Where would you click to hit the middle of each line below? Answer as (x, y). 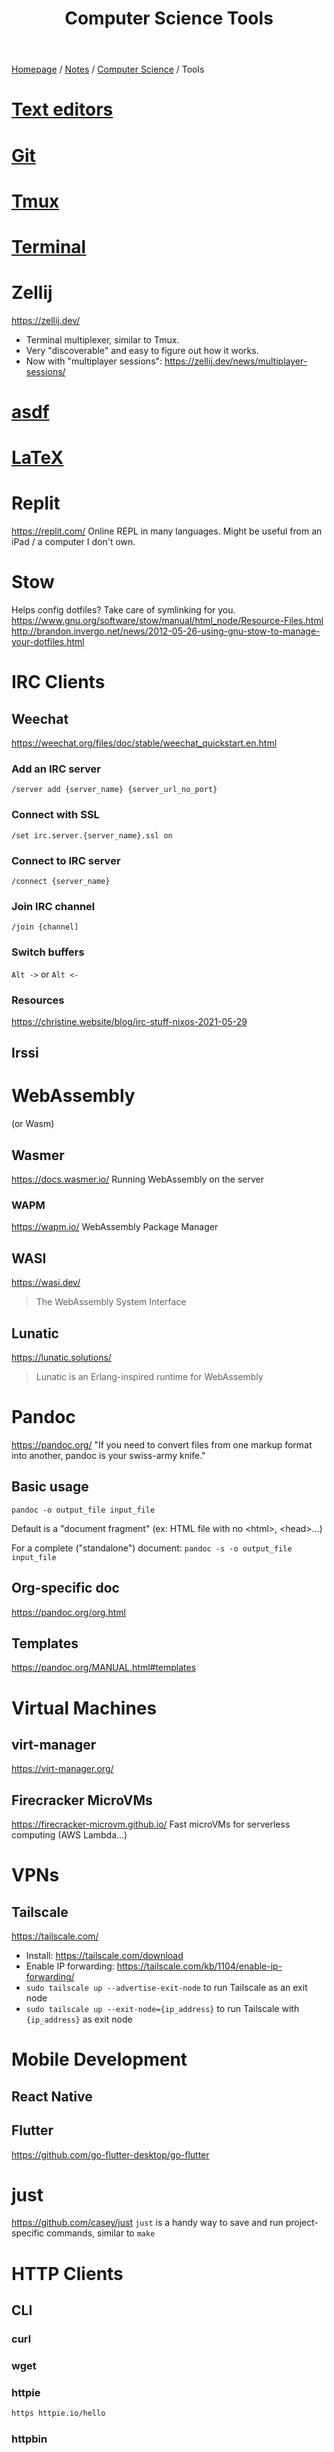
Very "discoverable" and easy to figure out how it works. (142, 350)
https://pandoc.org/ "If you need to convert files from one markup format (162, 1444)
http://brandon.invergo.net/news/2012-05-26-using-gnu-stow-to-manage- (166, 631)
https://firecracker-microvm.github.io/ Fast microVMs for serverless (151, 1824)
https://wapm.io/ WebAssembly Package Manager (115, 1227)
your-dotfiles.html (48, 642)
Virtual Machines (84, 1708)
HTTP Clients (67, 2273)
